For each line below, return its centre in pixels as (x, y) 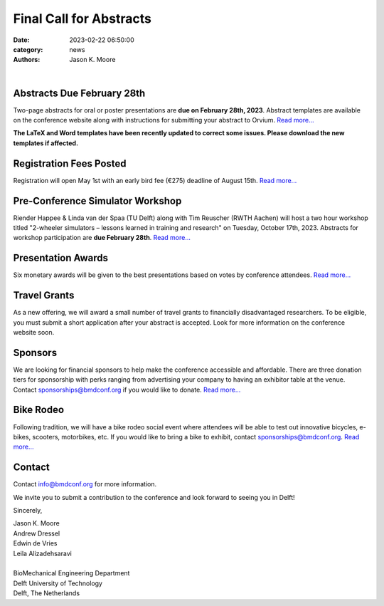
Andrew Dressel (37, 533)
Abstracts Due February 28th (79, 93)
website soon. (34, 332)
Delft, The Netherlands (47, 593)
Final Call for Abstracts (82, 19)
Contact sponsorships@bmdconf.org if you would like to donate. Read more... (127, 390)
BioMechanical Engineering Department (71, 573)
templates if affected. (46, 143)
